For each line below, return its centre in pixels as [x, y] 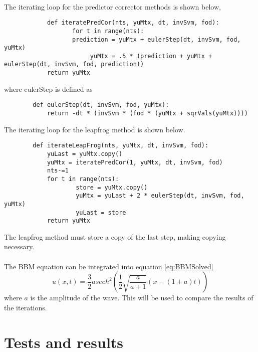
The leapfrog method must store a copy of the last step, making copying [115, 236]
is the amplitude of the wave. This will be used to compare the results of [142, 298]
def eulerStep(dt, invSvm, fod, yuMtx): [101, 105]
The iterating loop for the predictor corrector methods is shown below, [112, 6]
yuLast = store [101, 212]
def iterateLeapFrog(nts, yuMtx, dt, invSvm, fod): [121, 146]
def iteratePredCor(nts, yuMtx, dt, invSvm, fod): [133, 23]
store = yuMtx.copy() [112, 187]
